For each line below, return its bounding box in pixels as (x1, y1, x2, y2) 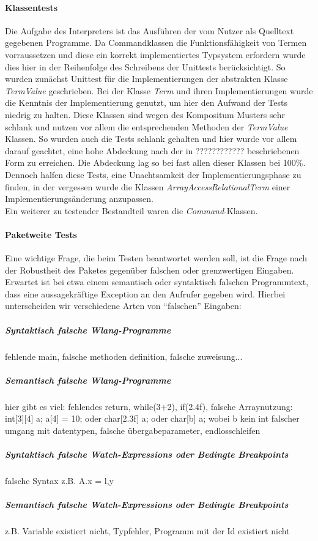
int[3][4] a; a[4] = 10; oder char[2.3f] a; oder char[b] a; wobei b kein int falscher (5, 412, 300, 425)
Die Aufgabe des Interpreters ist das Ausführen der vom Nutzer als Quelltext (5, 24, 294, 37)
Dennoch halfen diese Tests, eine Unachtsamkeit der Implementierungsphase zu (5, 168, 301, 181)
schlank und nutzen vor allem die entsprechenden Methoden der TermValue (5, 120, 288, 133)
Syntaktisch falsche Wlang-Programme (5, 323, 171, 336)
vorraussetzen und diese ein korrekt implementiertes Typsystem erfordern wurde (5, 48, 306, 61)
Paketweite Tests (5, 228, 77, 241)
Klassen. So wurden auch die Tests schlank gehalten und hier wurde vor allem (5, 132, 297, 145)
